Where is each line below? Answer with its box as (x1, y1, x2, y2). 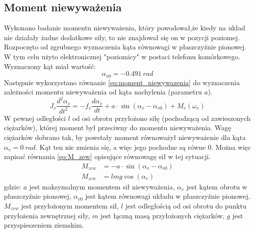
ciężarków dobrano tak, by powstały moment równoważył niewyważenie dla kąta (4, 132, 246, 142)
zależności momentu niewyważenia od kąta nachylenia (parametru (4, 87, 202, 97)
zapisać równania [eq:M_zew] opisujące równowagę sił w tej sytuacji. (4, 151, 211, 162)
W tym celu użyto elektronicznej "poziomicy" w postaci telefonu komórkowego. (4, 51, 240, 61)
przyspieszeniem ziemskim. (4, 220, 84, 230)
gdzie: (4, 181, 21, 191)
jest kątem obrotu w (186, 181, 247, 191)
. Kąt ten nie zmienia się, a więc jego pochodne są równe (35, 141, 206, 152)
